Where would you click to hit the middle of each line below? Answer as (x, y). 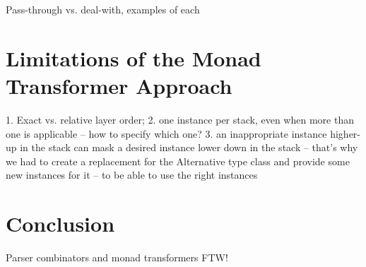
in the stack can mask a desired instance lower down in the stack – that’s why (189, 147)
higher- (346, 133)
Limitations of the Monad (134, 58)
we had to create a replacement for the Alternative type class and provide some (178, 161)
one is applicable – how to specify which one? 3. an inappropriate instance (166, 133)
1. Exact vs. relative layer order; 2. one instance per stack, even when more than (180, 119)
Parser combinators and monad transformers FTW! (117, 257)
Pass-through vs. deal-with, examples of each (103, 9)
